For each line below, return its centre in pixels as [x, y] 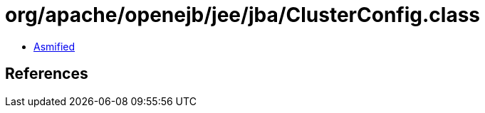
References [47, 74]
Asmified [54, 46]
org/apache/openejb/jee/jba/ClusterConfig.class [242, 15]
